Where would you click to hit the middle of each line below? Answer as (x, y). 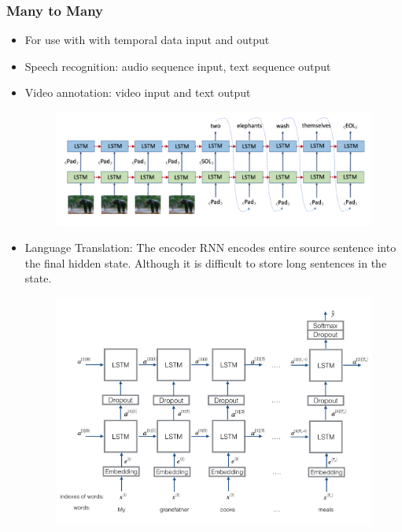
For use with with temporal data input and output (147, 40)
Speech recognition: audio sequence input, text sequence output (178, 66)
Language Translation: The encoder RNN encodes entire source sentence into (210, 248)
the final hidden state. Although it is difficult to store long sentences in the (206, 262)
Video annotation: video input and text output (138, 92)
